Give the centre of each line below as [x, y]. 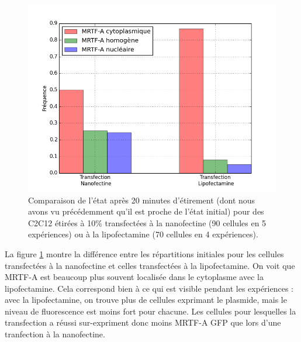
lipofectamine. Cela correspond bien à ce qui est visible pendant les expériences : [149, 288]
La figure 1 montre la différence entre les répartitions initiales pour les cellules [144, 253]
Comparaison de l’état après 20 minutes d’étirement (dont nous [142, 200]
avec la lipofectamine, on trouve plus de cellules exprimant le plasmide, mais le [146, 300]
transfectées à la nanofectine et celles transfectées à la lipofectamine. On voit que [150, 265]
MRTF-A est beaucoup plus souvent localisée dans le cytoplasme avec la [134, 277]
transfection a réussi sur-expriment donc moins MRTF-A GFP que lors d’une [143, 322]
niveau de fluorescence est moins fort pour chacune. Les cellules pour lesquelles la [150, 311]
